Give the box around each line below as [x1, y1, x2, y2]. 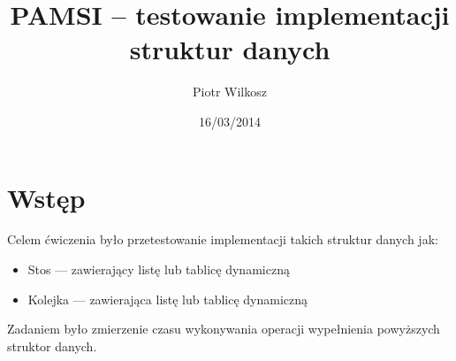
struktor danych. [7, 336, 97, 355]
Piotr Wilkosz [193, 82, 267, 101]
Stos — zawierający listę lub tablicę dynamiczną [27, 260, 290, 279]
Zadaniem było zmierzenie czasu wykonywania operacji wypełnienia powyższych [7, 319, 440, 338]
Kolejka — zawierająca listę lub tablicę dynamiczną [27, 289, 308, 308]
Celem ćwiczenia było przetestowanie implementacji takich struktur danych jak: [7, 230, 438, 249]
